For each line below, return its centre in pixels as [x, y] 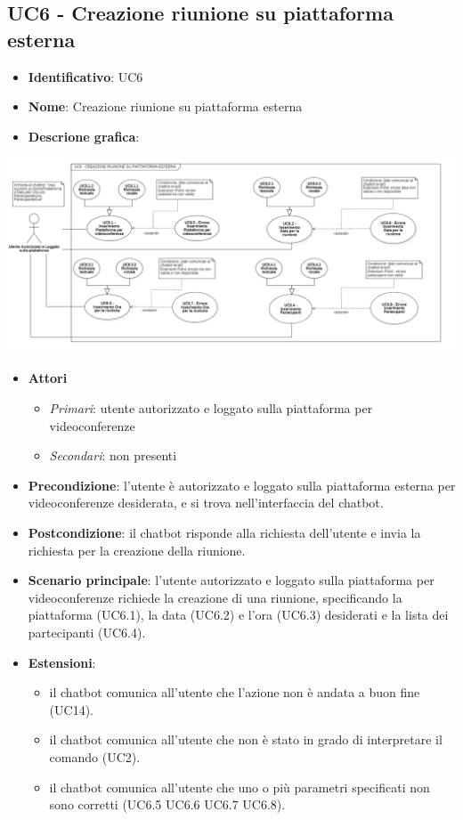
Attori [48, 378]
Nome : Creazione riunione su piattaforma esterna [165, 106]
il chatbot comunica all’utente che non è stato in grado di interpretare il [246, 739]
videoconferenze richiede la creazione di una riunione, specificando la [215, 597]
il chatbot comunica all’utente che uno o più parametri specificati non [240, 787]
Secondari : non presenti [113, 455]
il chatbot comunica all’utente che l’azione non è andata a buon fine [235, 692]
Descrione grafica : [84, 136]
